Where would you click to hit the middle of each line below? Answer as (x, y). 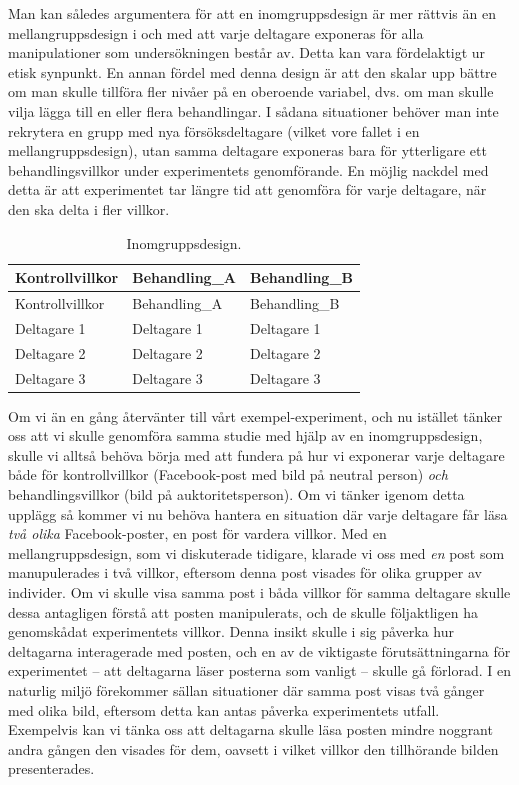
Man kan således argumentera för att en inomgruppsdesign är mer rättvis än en (252, 13)
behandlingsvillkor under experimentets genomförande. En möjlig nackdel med (248, 169)
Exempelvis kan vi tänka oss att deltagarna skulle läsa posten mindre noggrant (250, 729)
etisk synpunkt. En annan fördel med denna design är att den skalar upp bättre (252, 71)
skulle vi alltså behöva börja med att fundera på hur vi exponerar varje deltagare (256, 454)
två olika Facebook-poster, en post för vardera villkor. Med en (197, 533)
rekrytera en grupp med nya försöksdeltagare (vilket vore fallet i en (214, 130)
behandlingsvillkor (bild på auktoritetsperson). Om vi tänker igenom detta (236, 493)
